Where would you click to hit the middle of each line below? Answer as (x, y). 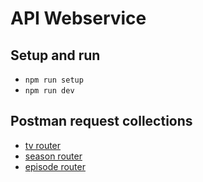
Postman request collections (101, 121)
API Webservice (78, 18)
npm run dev (49, 91)
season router (53, 156)
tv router (43, 145)
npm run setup (54, 80)
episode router (55, 166)
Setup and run (55, 55)
